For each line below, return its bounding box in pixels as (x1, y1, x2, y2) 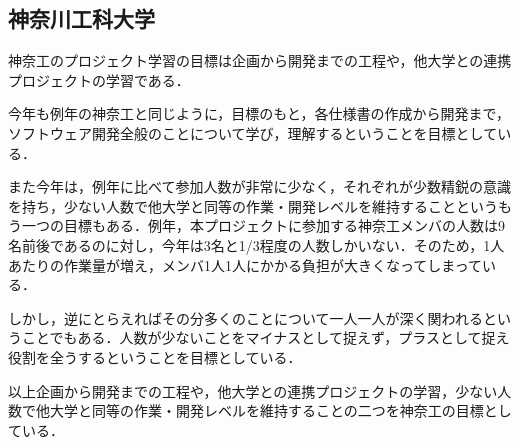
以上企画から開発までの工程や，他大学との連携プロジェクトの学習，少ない (8, 380, 498, 401)
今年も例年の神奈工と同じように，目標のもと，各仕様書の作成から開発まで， (8, 103, 510, 124)
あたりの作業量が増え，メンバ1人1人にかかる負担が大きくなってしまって (8, 254, 483, 275)
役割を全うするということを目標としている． (8, 346, 302, 367)
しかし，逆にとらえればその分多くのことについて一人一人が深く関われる (8, 307, 483, 328)
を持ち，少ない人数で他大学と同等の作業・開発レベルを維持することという (8, 195, 498, 216)
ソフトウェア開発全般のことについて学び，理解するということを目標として (8, 122, 498, 143)
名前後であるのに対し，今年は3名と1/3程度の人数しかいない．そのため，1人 (8, 234, 505, 255)
